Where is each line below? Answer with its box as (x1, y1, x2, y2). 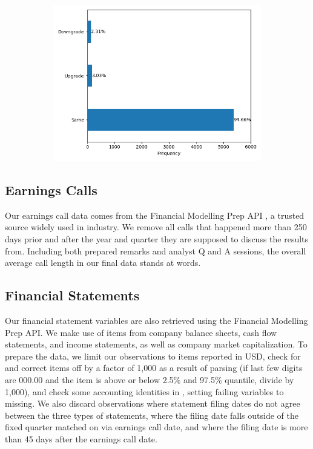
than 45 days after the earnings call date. (5, 432, 157, 445)
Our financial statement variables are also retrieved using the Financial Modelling (5, 314, 308, 326)
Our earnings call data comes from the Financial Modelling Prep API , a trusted (5, 208, 305, 221)
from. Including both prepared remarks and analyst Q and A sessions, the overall (5, 244, 306, 257)
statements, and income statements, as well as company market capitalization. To (5, 338, 308, 350)
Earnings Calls (5, 180, 97, 199)
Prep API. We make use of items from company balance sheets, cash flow (5, 326, 277, 338)
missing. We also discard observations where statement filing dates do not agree (5, 397, 300, 410)
